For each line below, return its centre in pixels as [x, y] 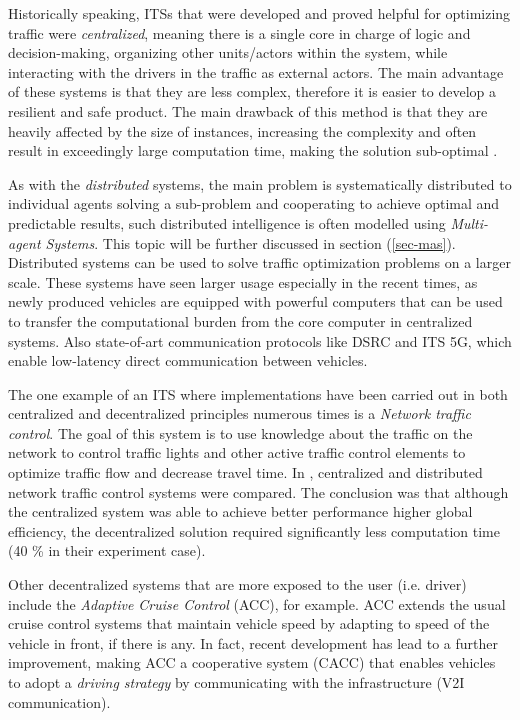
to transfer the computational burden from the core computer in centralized [240, 320]
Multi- [469, 222]
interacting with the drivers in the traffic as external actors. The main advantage [256, 71]
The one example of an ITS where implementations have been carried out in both [258, 393]
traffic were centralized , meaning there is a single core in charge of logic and [239, 32]
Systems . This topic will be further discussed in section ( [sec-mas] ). [250, 242]
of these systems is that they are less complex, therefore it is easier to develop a [252, 91]
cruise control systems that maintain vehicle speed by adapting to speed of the [249, 623]
